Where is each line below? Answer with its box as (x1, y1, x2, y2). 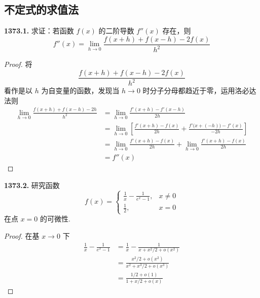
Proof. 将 (4, 59, 32, 69)
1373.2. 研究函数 (4, 179, 60, 190)
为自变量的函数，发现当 (41, 85, 120, 96)
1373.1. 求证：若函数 (4, 25, 74, 36)
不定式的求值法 (4, 2, 79, 17)
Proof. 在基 (4, 230, 40, 241)
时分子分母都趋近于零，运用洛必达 (142, 85, 256, 96)
